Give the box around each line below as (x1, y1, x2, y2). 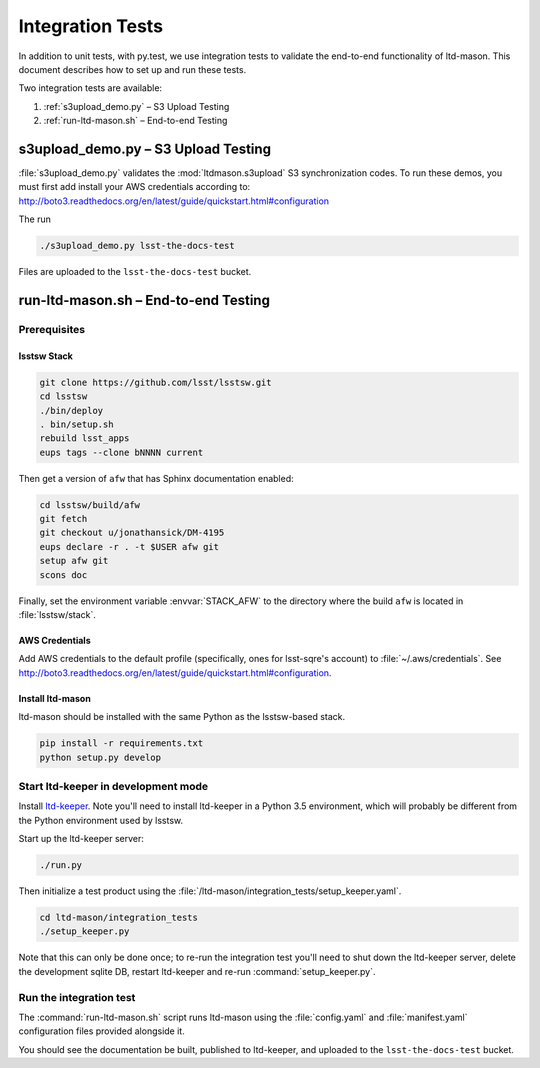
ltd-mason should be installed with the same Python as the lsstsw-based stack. (18, 711, 346, 723)
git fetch (39, 513, 88, 525)
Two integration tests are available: (18, 82, 163, 94)
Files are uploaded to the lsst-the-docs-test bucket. (18, 266, 252, 278)
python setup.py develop (39, 751, 162, 763)
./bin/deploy (39, 405, 104, 416)
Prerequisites (18, 322, 85, 336)
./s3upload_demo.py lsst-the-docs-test (39, 240, 235, 252)
